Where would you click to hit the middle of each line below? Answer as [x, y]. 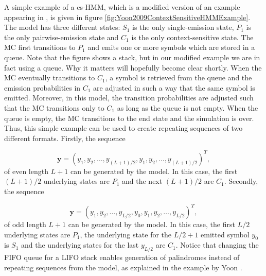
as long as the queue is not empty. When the [188, 107]
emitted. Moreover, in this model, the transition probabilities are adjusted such [129, 98]
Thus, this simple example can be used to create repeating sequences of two [123, 128]
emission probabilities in [42, 87]
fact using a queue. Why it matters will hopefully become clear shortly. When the [133, 67]
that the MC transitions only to [54, 107]
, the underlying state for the [126, 234]
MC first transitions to [40, 47]
